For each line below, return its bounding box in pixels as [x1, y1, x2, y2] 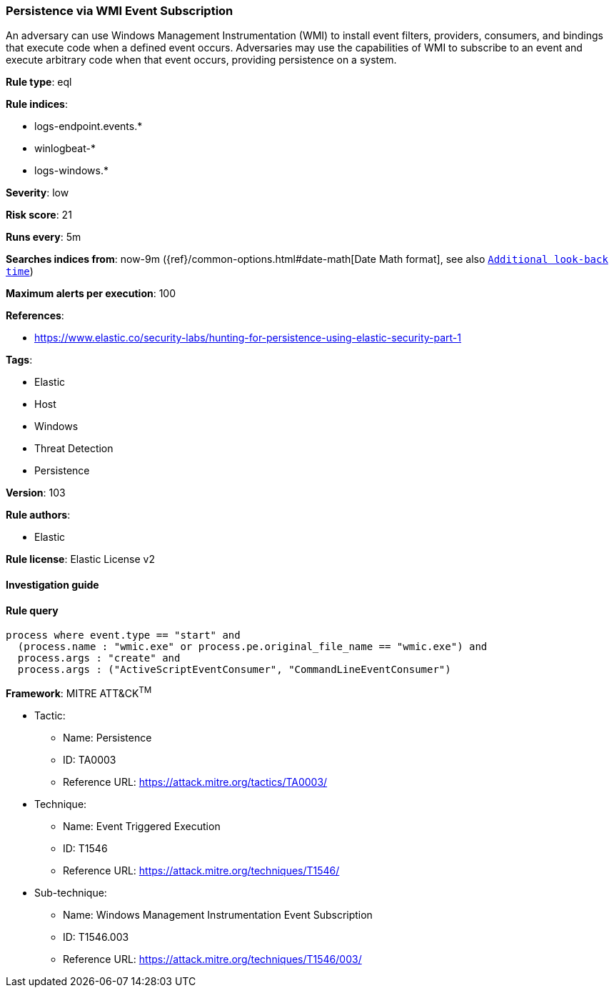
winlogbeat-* [34, 142, 96, 155]
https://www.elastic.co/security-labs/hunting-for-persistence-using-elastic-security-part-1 [34, 331, 462, 344]
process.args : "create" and [17, 652, 181, 664]
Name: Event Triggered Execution [63, 819, 221, 832]
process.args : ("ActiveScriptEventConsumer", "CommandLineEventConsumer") [17, 664, 451, 676]
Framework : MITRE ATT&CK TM [6, 685, 152, 699]
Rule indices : [6, 98, 68, 111]
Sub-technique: [34, 886, 107, 899]
